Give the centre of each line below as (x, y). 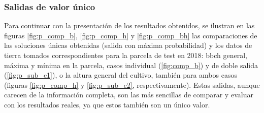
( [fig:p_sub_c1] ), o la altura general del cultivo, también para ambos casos (121, 75)
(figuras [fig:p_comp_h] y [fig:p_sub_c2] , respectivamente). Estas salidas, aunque (132, 84)
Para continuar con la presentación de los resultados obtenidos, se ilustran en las (129, 25)
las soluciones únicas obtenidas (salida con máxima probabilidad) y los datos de (128, 45)
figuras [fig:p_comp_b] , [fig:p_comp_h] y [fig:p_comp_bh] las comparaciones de (131, 35)
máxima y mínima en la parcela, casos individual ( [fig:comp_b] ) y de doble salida (131, 65)
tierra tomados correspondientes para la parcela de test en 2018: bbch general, (126, 55)
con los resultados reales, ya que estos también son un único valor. (107, 104)
